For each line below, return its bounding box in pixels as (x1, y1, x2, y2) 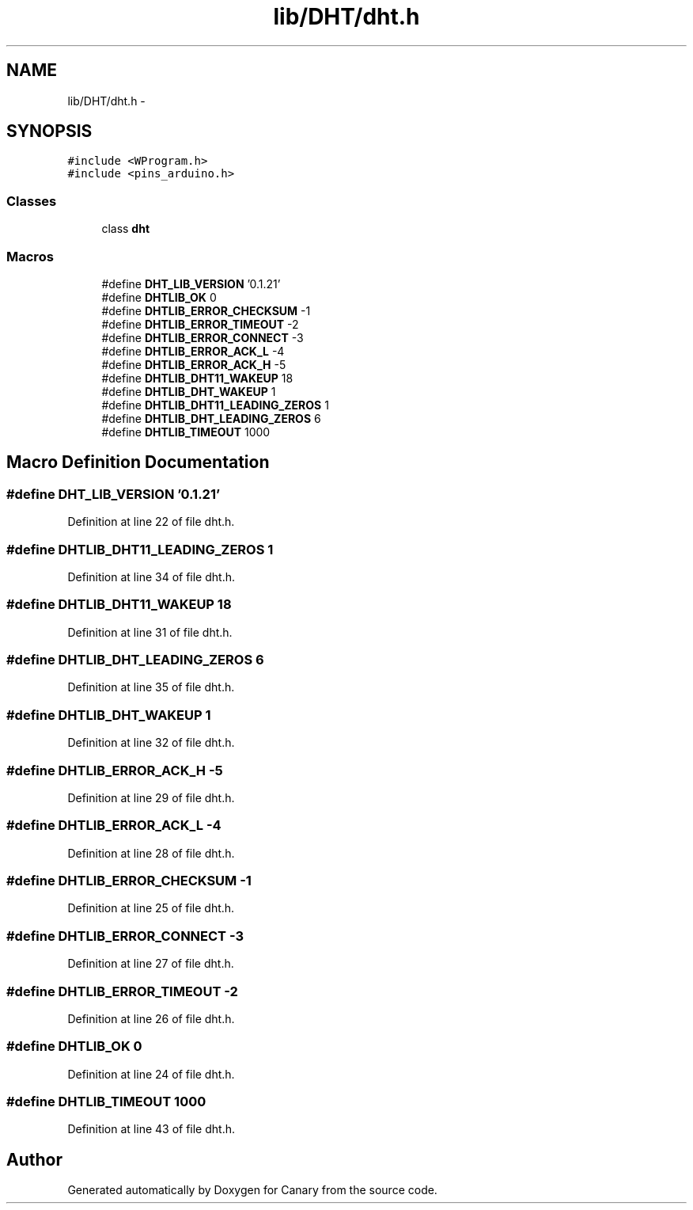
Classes (6, 192, 57, 209)
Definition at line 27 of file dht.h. (67, 957, 234, 971)
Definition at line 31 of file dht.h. (67, 625, 233, 639)
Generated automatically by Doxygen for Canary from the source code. (67, 1183, 437, 1197)
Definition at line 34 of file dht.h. (67, 569, 235, 584)
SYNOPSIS (6, 121, 93, 142)
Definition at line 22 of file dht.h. (67, 515, 235, 529)
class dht (101, 222, 150, 236)
